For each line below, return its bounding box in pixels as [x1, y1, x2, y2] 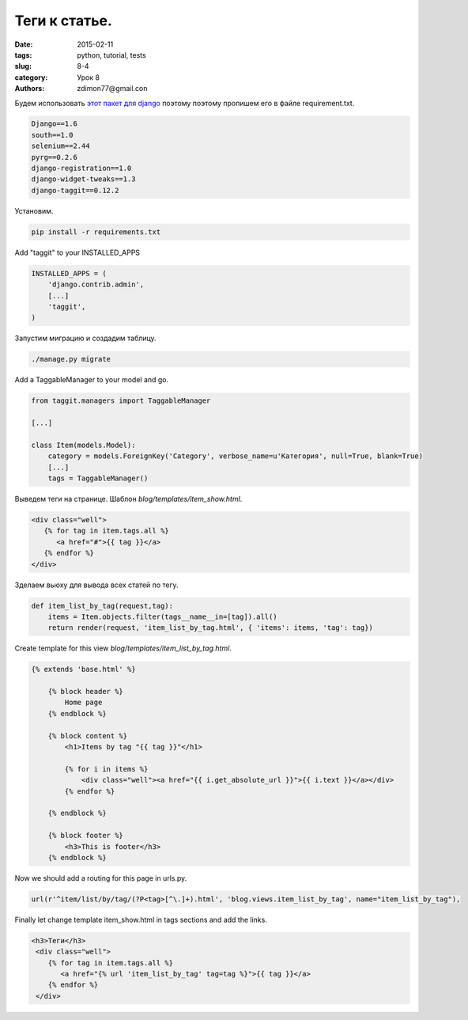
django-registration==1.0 [31, 164, 132, 173]
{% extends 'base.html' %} [31, 665, 136, 674]
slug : [14, 62, 32, 71]
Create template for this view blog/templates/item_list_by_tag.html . [14, 643, 232, 653]
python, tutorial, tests [77, 50, 146, 59]
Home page [64, 698, 103, 707]
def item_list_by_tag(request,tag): [31, 601, 174, 610]
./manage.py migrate [31, 355, 111, 364]
